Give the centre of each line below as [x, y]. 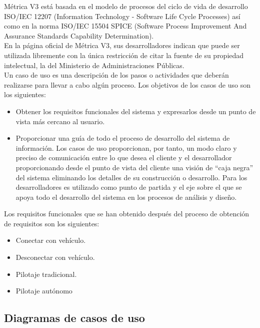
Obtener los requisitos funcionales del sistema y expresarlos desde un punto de [136, 111]
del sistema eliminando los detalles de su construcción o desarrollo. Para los [131, 177]
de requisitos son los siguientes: [52, 223]
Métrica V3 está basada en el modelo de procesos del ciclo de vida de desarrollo [126, 6]
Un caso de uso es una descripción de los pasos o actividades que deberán [116, 75]
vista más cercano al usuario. [60, 121]
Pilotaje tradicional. [46, 274]
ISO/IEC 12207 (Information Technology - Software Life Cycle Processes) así [122, 16]
